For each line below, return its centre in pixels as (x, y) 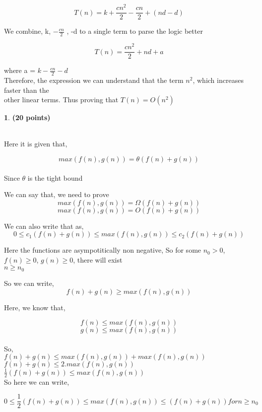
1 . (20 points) (27, 117)
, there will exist (98, 259)
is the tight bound (55, 177)
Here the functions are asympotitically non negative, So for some (103, 250)
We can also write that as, (44, 226)
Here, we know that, (35, 307)
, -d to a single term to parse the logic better (135, 31)
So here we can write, (37, 381)
